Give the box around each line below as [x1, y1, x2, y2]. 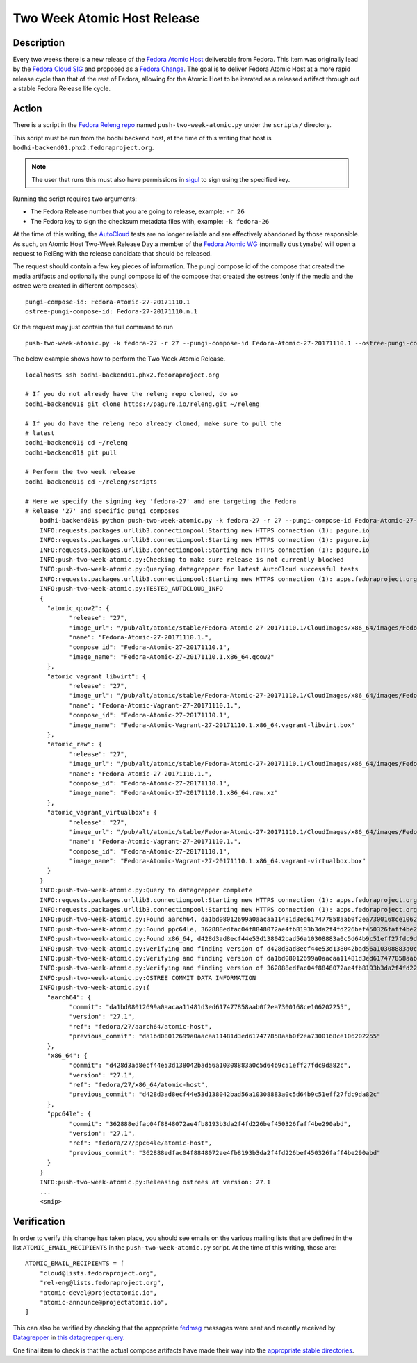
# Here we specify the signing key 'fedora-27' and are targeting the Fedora [25, 497, 297, 505]
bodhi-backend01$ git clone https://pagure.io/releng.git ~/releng [25, 400, 260, 408]
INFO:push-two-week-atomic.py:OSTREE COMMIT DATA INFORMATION [39, 974, 256, 981]
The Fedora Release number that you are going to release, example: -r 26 [30, 207, 245, 215]
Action [13, 103, 42, 115]
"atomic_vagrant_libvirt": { [47, 672, 147, 680]
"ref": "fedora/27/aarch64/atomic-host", [69, 1022, 212, 1030]
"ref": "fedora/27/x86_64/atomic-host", [69, 1081, 208, 1089]
